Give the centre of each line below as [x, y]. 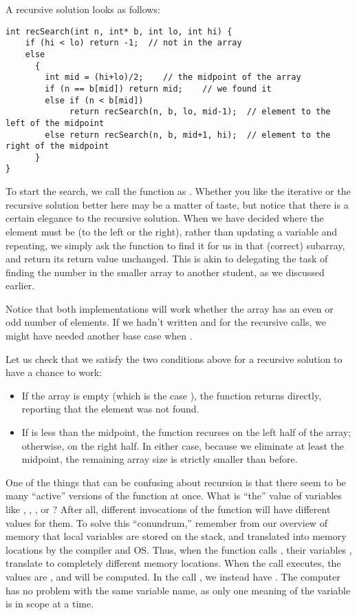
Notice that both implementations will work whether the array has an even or [170, 308]
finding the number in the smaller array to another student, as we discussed [165, 272]
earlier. [20, 285]
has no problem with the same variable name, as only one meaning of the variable [178, 590]
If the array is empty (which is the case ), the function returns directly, [172, 395]
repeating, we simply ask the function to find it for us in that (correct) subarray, [175, 245]
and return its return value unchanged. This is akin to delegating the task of [167, 259]
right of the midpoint [57, 146]
